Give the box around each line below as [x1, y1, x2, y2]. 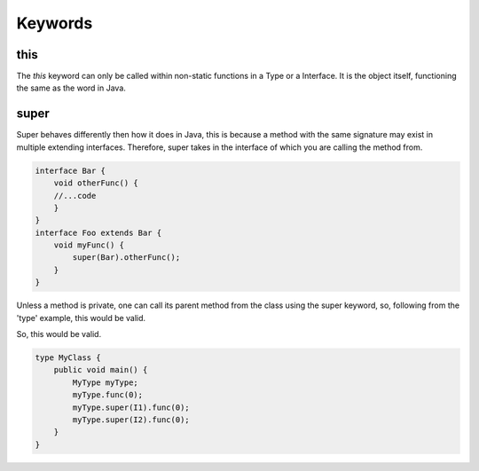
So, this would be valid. [16, 329, 102, 340]
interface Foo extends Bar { [35, 227, 162, 238]
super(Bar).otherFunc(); [72, 253, 181, 263]
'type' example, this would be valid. [16, 312, 146, 323]
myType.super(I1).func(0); [72, 402, 190, 412]
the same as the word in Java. [16, 82, 126, 93]
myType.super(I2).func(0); [72, 414, 190, 425]
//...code [53, 191, 97, 200]
